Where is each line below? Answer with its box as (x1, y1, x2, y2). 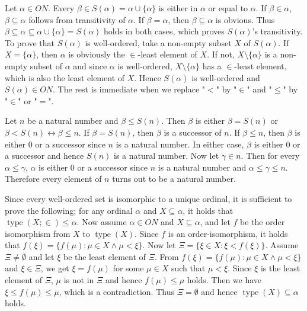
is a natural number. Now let (114, 149, 219, 162)
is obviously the (68, 48, 125, 60)
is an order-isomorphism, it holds (168, 227, 288, 239)
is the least (260, 262, 300, 274)
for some (113, 262, 144, 274)
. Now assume (76, 216, 127, 228)
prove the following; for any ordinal (5, 204, 133, 216)
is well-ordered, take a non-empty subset (85, 36, 232, 49)
